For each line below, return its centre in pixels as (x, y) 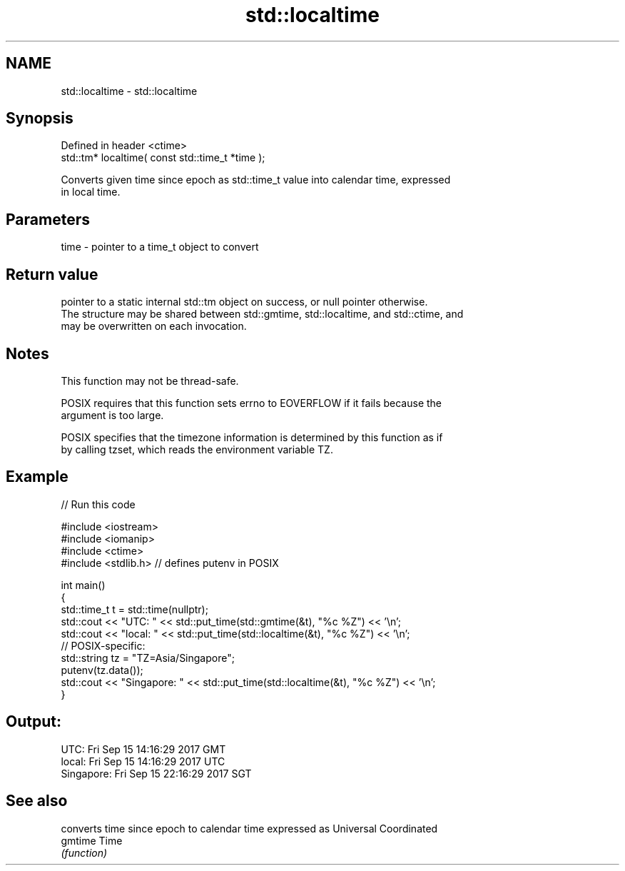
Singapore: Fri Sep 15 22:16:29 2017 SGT (156, 773)
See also (37, 801)
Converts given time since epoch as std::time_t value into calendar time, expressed (256, 180)
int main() (83, 585)
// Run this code (98, 504)
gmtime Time (92, 840)
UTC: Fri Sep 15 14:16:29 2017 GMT (143, 749)
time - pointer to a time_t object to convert (160, 247)
